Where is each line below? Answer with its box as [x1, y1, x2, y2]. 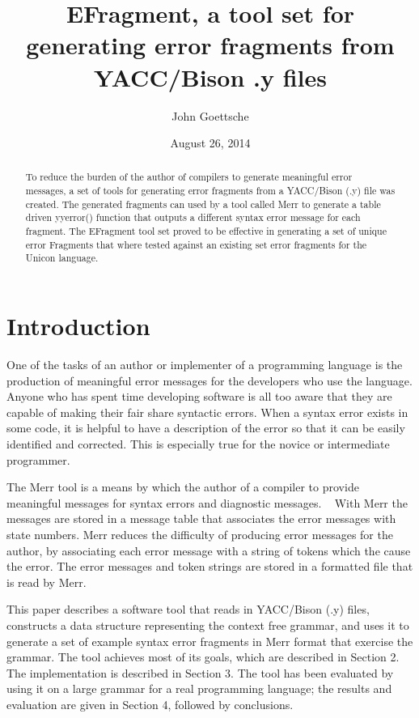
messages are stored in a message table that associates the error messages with [6, 510, 396, 527]
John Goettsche [171, 107, 249, 124]
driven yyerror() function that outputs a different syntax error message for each [25, 210, 361, 224]
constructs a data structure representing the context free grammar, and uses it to [6, 616, 409, 633]
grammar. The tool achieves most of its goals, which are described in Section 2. [6, 648, 400, 665]
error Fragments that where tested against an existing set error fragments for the [25, 237, 367, 251]
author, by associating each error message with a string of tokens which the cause [6, 542, 411, 559]
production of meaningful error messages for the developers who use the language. [6, 372, 413, 389]
